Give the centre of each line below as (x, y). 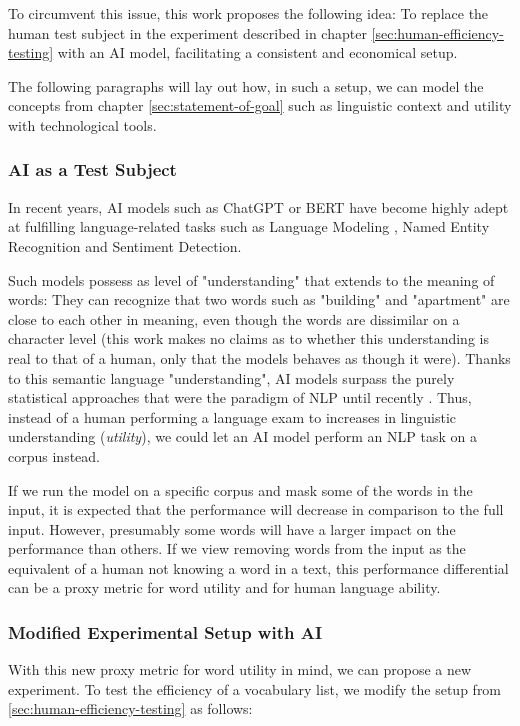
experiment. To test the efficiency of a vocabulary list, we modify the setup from (255, 688)
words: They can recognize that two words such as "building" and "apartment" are (259, 299)
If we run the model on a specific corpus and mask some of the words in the (240, 489)
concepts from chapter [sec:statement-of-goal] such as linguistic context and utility (260, 105)
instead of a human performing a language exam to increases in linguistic (232, 416)
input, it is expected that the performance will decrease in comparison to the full (256, 509)
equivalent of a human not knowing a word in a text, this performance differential (258, 567)
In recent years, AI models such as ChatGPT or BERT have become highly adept (258, 206)
